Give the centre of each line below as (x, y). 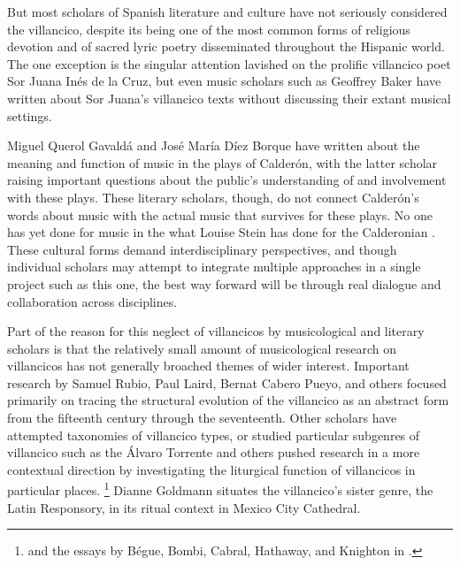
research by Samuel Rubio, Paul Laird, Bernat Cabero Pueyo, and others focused (227, 382)
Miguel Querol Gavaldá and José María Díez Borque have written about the (214, 145)
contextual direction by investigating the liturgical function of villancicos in (211, 469)
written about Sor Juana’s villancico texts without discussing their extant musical (229, 98)
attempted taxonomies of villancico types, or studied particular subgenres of (214, 435)
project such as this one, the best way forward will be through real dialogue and (224, 283)
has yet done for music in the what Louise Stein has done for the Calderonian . (222, 232)
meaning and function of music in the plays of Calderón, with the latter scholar (222, 162)
